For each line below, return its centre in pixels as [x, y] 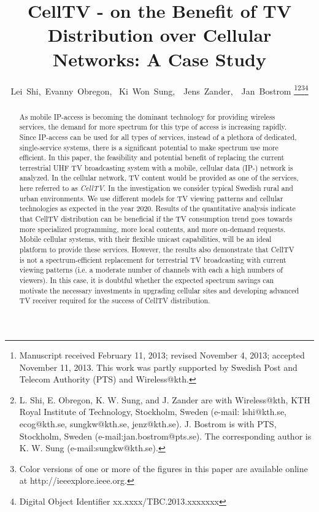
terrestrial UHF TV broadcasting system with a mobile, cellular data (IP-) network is [156, 167]
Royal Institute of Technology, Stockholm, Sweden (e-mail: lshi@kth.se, [153, 412]
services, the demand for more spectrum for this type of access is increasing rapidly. [153, 127]
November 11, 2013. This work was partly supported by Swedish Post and [158, 367]
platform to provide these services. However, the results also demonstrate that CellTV [157, 250]
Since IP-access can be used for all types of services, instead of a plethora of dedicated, [158, 137]
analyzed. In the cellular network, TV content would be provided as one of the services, [159, 178]
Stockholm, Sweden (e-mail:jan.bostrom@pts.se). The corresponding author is [165, 436]
